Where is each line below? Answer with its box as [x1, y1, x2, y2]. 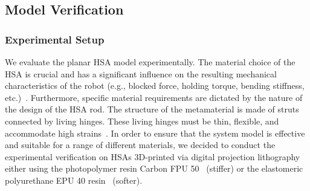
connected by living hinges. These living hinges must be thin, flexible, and [5, 114, 279, 127]
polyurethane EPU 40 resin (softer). [5, 173, 143, 186]
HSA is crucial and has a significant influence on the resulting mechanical [5, 67, 277, 80]
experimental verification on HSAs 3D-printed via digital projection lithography [5, 150, 300, 163]
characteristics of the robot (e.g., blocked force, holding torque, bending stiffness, [5, 79, 305, 92]
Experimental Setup [5, 31, 105, 47]
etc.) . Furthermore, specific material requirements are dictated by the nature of [5, 91, 303, 103]
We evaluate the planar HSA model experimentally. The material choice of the [5, 56, 295, 68]
